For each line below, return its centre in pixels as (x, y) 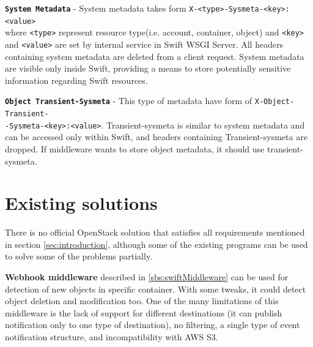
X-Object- (274, 102)
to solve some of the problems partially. (79, 256)
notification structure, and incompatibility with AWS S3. (112, 337)
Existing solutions (81, 203)
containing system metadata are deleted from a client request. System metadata (155, 56)
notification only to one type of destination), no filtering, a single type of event (153, 325)
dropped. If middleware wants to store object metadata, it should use (135, 148)
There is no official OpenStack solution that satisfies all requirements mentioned (155, 232)
